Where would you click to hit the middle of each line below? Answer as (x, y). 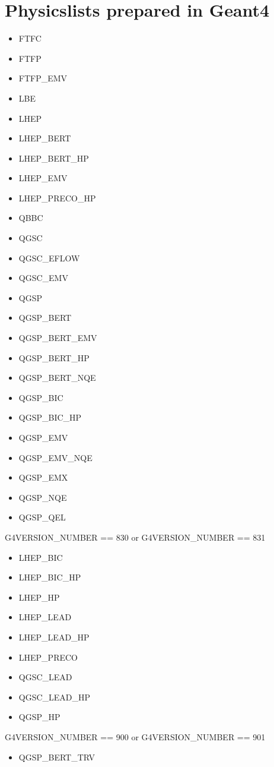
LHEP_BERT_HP (54, 158)
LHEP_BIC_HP (50, 577)
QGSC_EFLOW (49, 258)
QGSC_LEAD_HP (55, 697)
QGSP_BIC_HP (50, 417)
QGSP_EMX (43, 477)
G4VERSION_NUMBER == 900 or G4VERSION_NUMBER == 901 (135, 736)
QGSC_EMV (43, 278)
